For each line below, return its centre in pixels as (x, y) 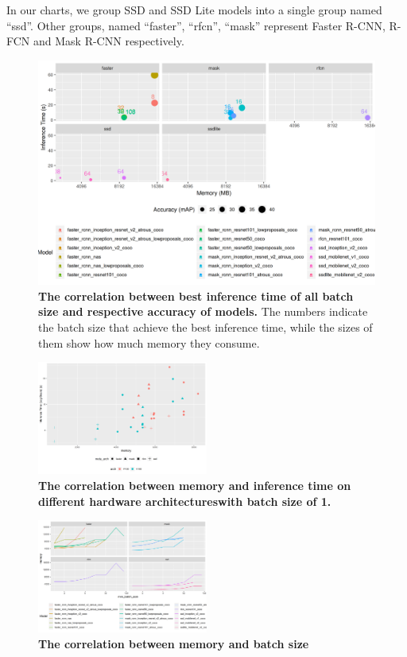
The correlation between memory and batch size (174, 643)
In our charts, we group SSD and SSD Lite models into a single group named (194, 10)
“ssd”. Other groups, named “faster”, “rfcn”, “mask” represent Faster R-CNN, (196, 25)
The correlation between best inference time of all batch (196, 295)
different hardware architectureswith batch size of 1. (185, 501)
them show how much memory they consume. (149, 342)
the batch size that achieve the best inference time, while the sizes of (205, 327)
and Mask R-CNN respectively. (109, 41)
